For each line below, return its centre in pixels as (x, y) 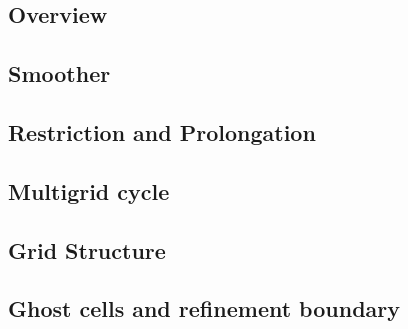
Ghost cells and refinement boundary (204, 308)
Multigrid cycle (89, 190)
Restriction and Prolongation (162, 131)
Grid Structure (87, 249)
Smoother (59, 73)
